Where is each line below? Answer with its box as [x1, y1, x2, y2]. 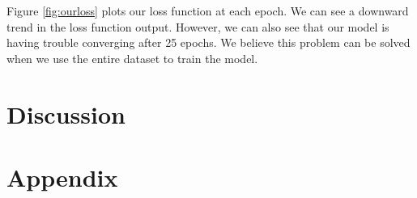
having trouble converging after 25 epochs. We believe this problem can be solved [6, 34, 411, 51]
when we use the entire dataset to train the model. [6, 49, 258, 66]
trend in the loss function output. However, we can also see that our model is [6, 18, 389, 35]
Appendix [6, 160, 118, 193]
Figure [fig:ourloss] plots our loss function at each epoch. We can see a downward [6, 2, 409, 19]
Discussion [6, 97, 126, 130]
